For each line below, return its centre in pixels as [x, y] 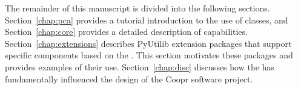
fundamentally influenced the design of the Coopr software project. [129, 78]
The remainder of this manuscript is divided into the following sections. [137, 8]
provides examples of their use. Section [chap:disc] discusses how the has [140, 66]
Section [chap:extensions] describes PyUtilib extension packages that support [148, 43]
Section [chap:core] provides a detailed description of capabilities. [126, 32]
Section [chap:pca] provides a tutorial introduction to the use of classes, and [147, 20]
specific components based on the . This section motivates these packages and [149, 55]
